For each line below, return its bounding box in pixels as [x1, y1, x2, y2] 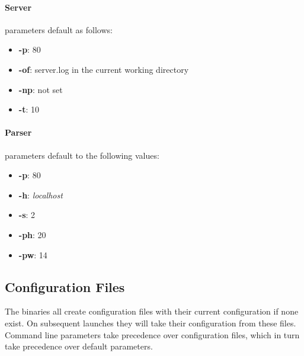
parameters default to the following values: [5, 149, 159, 161]
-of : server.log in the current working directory [18, 63, 189, 75]
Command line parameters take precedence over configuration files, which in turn [5, 328, 300, 341]
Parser [5, 126, 32, 139]
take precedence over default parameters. [5, 340, 153, 352]
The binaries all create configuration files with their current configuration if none [5, 305, 299, 317]
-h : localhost [18, 188, 63, 201]
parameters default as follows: [5, 23, 113, 36]
